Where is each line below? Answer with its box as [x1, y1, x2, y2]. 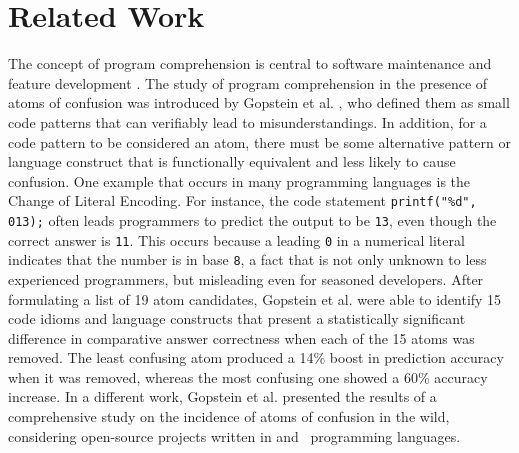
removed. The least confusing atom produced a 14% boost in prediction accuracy [8, 347, 504, 368]
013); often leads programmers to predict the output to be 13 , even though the [8, 209, 497, 230]
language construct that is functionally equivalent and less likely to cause [8, 151, 456, 172]
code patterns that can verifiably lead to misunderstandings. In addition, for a [8, 111, 487, 132]
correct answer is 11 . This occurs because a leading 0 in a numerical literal [8, 229, 465, 250]
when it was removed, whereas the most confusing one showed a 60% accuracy [8, 366, 488, 387]
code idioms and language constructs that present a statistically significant [8, 308, 466, 329]
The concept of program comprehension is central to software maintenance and [8, 53, 492, 74]
